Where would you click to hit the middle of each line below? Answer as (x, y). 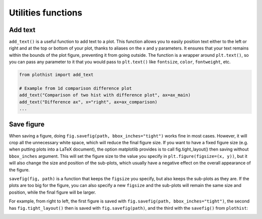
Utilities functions (46, 13)
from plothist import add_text (57, 75)
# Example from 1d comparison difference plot (75, 88)
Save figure (27, 124)
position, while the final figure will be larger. (53, 192)
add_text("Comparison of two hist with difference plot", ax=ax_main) (105, 95)
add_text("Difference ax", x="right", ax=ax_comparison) (88, 102)
